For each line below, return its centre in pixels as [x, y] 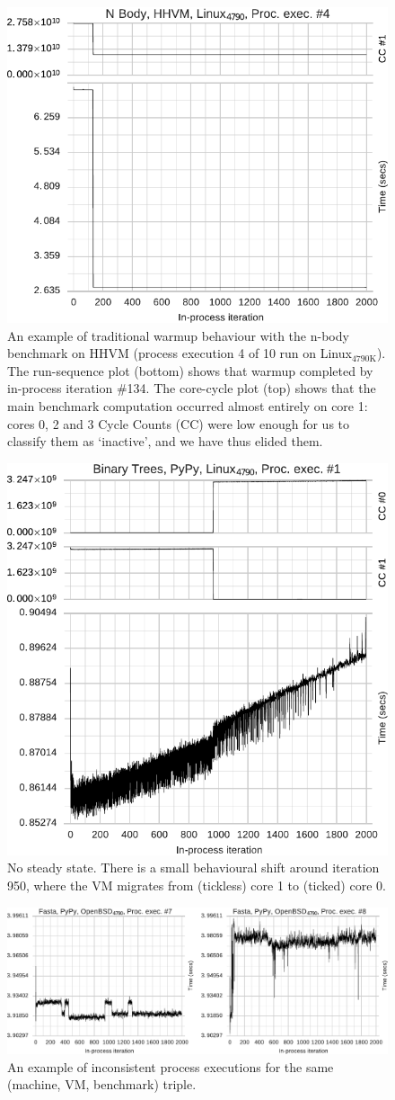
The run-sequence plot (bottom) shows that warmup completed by [190, 370]
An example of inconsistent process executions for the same [171, 1066]
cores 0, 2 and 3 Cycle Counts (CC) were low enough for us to [179, 423]
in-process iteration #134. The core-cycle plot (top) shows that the [192, 388]
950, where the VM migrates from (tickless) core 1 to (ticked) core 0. [197, 885]
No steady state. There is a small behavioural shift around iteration [193, 867]
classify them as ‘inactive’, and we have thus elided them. [165, 441]
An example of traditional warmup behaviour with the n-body [178, 335]
